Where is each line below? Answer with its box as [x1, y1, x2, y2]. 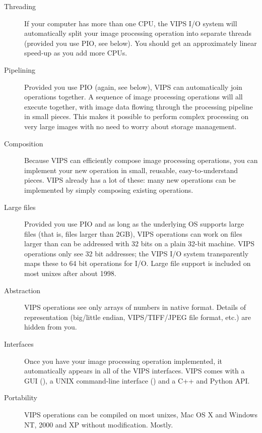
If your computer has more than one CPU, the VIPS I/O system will [24, 18, 237, 28]
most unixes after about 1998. [24, 268, 116, 279]
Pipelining [4, 64, 36, 75]
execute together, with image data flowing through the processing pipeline [24, 101, 253, 112]
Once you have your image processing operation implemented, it [24, 355, 223, 366]
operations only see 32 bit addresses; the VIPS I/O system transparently [24, 248, 249, 258]
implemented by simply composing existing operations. [24, 184, 193, 195]
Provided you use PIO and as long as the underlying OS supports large [24, 219, 244, 229]
